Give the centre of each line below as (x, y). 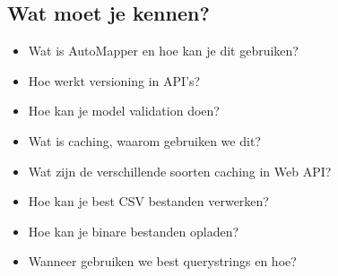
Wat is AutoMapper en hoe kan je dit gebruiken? (163, 51)
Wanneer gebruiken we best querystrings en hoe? (162, 261)
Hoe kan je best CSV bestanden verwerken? (148, 201)
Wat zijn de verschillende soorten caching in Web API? (180, 171)
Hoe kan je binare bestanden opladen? (134, 231)
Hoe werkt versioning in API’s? (114, 80)
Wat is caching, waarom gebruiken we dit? (144, 140)
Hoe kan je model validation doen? (124, 111)
